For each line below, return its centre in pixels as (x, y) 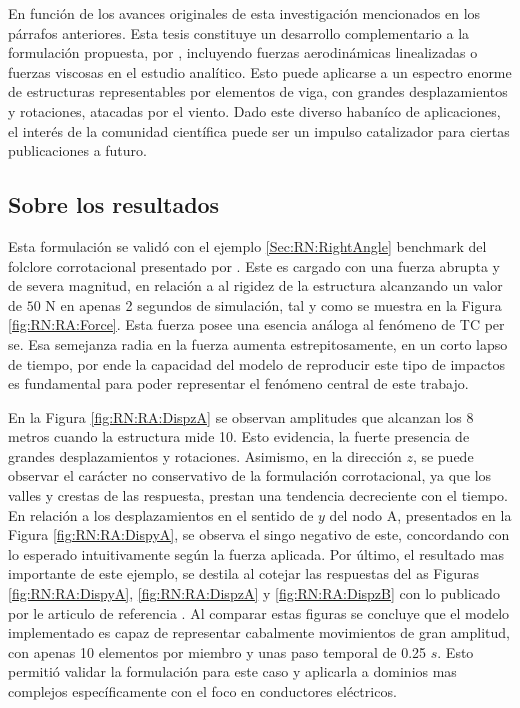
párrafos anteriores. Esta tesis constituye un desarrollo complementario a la (239, 32)
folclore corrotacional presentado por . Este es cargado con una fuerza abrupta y (254, 265)
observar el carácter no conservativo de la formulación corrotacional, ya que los (250, 475)
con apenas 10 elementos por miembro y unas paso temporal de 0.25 (217, 651)
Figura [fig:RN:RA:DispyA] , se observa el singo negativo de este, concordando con (259, 534)
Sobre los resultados (114, 204)
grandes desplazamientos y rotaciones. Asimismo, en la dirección (205, 455)
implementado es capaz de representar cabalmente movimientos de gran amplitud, (259, 632)
